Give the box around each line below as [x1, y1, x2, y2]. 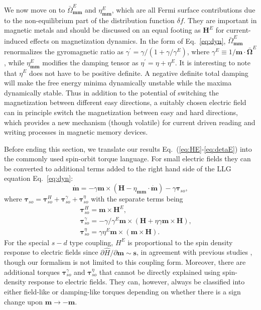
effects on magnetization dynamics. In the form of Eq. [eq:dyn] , [30, 35, 226, 46]
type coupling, [69, 237, 113, 247]
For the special [4, 237, 50, 247]
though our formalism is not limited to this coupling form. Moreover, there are [4, 257, 246, 267]
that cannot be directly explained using [99, 266, 220, 277]
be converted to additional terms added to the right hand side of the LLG [4, 163, 231, 173]
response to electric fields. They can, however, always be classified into [28, 276, 245, 287]
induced [4, 35, 28, 46]
